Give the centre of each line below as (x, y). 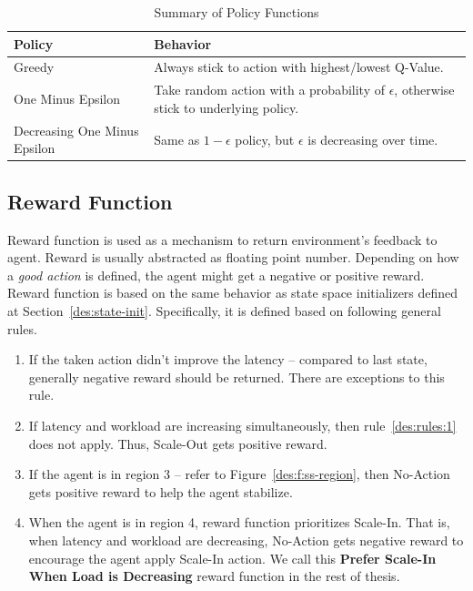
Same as (177, 139)
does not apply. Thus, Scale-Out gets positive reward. (178, 443)
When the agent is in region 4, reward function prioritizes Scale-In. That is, (239, 522)
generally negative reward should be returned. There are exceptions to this (236, 377)
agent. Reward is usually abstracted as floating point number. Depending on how (233, 257)
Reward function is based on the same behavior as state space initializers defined (233, 293)
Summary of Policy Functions (236, 12)
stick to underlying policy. (226, 107)
